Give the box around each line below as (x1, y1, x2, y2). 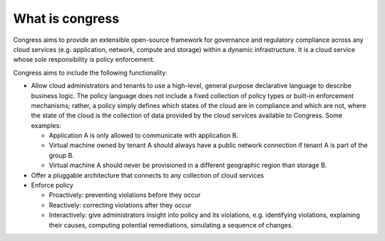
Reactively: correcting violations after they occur (48, 200, 192, 209)
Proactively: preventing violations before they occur (48, 191, 201, 199)
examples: (31, 121, 62, 129)
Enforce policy (31, 181, 74, 190)
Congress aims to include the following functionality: (13, 68, 168, 77)
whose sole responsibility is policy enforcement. (13, 55, 155, 64)
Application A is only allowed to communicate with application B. (48, 132, 239, 140)
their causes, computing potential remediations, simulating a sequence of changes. (48, 220, 294, 229)
